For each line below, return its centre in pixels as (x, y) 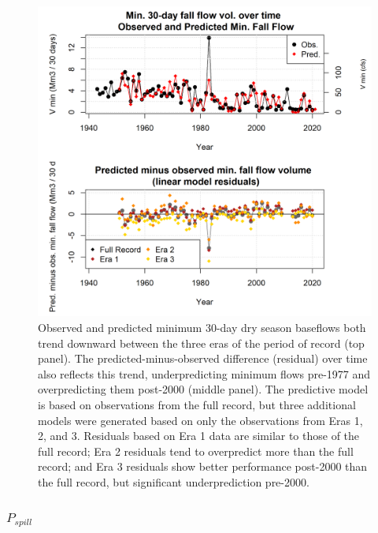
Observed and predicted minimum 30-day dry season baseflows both (202, 327)
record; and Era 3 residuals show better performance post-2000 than (203, 466)
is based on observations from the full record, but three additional (197, 404)
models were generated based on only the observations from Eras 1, (200, 420)
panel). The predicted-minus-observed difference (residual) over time (203, 358)
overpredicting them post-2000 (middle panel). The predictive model (203, 389)
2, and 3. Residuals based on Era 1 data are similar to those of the (199, 436)
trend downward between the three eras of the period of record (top (201, 343)
